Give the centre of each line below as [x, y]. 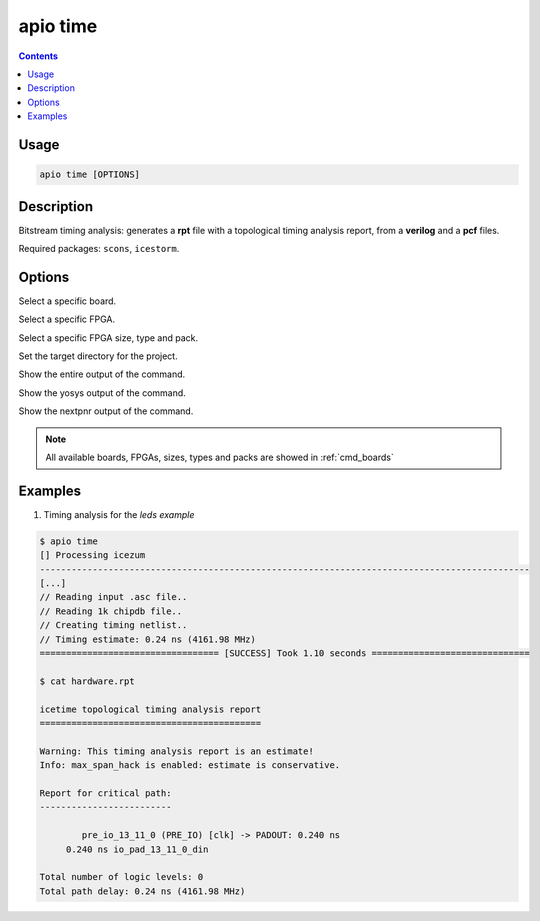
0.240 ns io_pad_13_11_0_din [137, 849]
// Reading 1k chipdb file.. [111, 611]
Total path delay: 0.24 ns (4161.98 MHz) [142, 891]
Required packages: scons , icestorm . [99, 248]
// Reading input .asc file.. [113, 597]
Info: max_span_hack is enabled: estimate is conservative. [190, 765]
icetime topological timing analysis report [150, 709]
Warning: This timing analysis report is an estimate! [176, 751]
